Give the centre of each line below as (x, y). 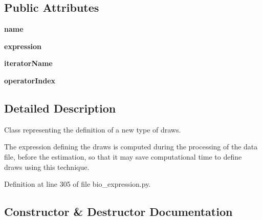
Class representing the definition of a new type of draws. (93, 129)
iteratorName (28, 63)
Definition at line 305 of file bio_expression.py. (78, 184)
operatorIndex (30, 80)
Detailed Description (60, 108)
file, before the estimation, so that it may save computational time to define (123, 156)
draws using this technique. (47, 167)
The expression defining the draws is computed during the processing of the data (131, 147)
